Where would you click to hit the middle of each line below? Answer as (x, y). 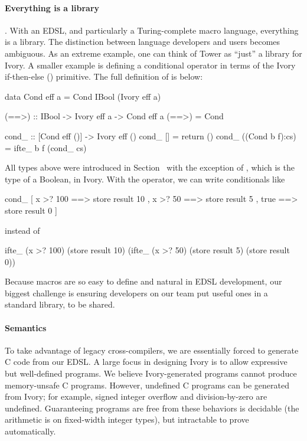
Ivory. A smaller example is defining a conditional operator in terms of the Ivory (150, 65)
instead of (22, 230)
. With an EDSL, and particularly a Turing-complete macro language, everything (152, 30)
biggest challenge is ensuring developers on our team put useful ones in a (136, 293)
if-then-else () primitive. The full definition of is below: (104, 76)
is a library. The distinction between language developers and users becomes (143, 42)
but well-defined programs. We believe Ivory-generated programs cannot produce (151, 373)
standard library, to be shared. (60, 304)
